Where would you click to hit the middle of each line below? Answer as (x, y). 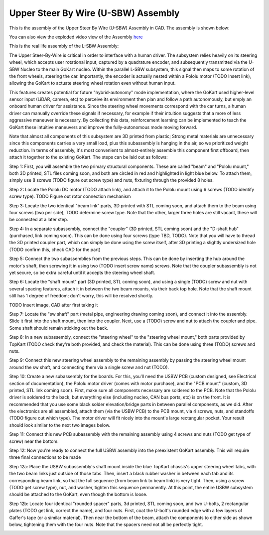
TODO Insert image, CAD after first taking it (54, 305)
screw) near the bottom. (34, 441)
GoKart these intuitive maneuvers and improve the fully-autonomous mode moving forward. (103, 127)
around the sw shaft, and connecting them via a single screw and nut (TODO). (89, 367)
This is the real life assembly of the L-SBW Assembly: (64, 46)
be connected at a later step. (39, 220)
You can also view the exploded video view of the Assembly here (76, 37)
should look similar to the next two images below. (60, 425)
